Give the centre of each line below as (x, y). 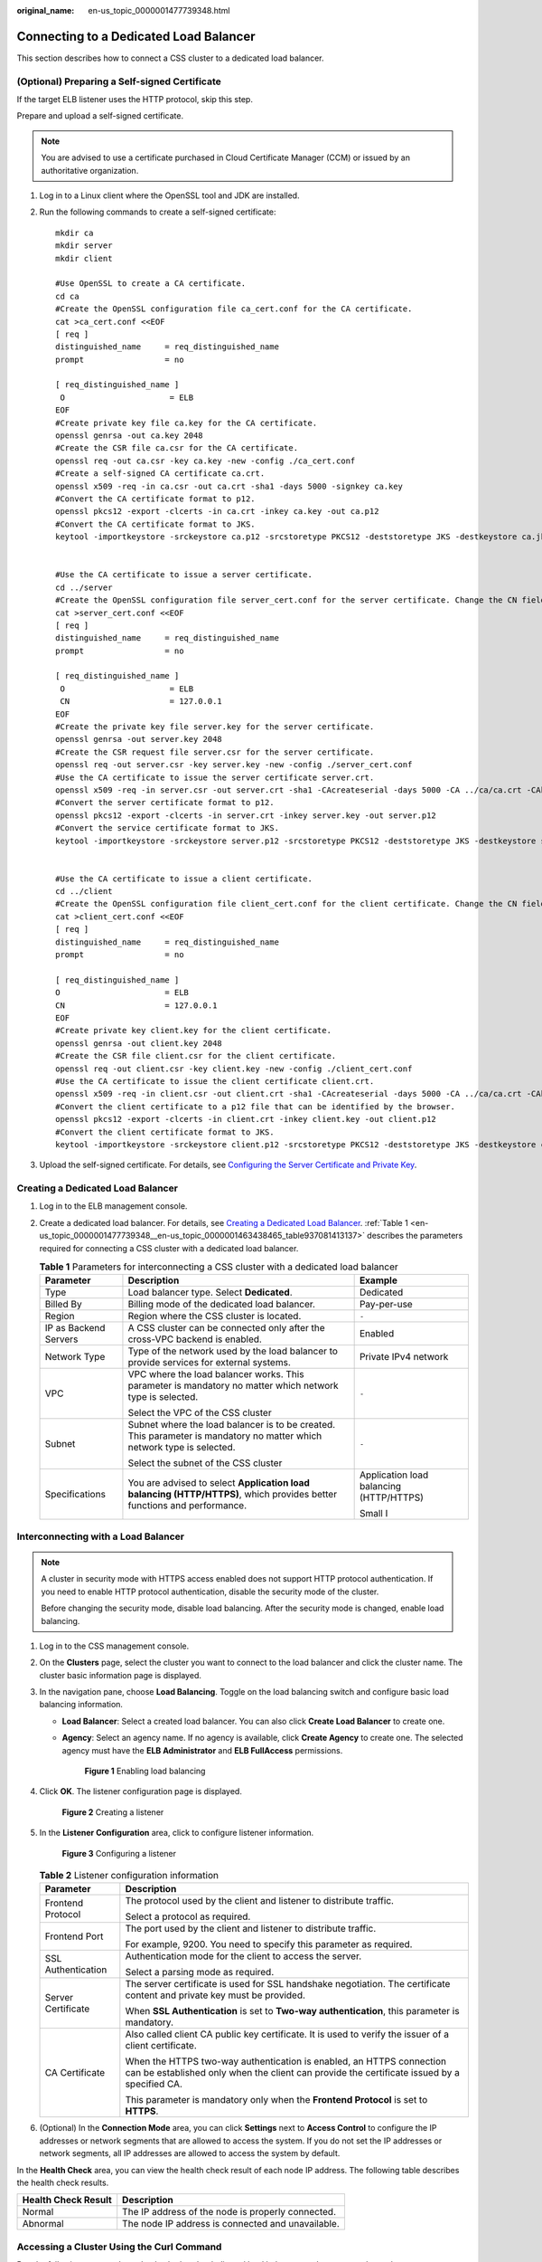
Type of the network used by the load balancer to (233, 1351)
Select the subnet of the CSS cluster (205, 1463)
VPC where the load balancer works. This (216, 1374)
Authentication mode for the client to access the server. (243, 1956)
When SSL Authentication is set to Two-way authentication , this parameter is (292, 2011)
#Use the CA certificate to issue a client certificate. (184, 879)
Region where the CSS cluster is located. (215, 1316)
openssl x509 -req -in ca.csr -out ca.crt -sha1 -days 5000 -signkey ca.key (229, 486)
